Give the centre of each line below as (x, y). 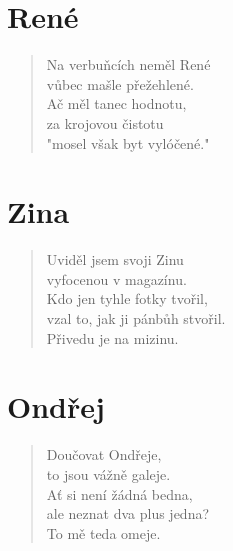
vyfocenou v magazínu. (116, 278)
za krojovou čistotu (105, 122)
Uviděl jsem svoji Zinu (115, 259)
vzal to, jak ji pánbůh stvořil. (136, 318)
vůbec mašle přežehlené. (120, 83)
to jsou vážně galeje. (108, 473)
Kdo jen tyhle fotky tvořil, (127, 298)
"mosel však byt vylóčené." (128, 142)
